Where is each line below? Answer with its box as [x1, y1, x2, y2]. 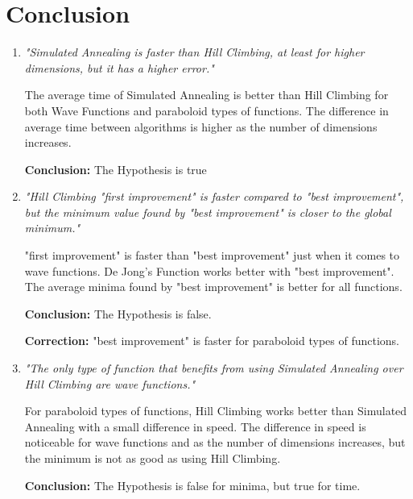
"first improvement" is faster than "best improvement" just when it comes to [24, 247, 400, 264]
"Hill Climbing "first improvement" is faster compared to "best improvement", [24, 188, 404, 205]
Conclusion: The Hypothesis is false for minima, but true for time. [24, 476, 361, 493]
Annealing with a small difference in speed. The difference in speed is [24, 418, 366, 435]
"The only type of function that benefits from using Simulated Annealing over [24, 360, 403, 376]
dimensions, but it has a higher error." [24, 59, 214, 76]
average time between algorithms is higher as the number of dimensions [24, 118, 378, 135]
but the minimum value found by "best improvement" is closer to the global [24, 203, 391, 220]
